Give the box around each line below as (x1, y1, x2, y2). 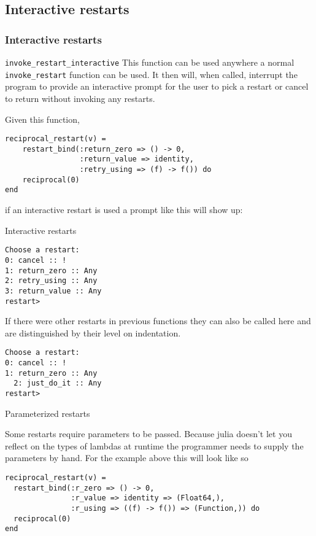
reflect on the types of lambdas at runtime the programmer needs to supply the (5, 439, 304, 452)
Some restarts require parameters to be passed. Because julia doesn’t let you (5, 427, 292, 440)
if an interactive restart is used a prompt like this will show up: (5, 203, 243, 216)
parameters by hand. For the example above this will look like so (5, 451, 249, 464)
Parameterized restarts (5, 406, 90, 419)
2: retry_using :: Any (5, 276, 98, 285)
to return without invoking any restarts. (5, 91, 155, 104)
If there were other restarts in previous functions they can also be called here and (5, 314, 311, 327)
